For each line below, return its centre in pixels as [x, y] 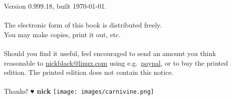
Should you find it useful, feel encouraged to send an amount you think [110, 53]
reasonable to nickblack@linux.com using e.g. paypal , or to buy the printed [116, 63]
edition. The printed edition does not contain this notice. [89, 72]
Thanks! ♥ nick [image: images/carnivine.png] [79, 91]
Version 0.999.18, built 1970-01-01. [55, 6]
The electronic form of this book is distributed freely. [83, 25]
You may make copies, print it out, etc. [62, 34]
